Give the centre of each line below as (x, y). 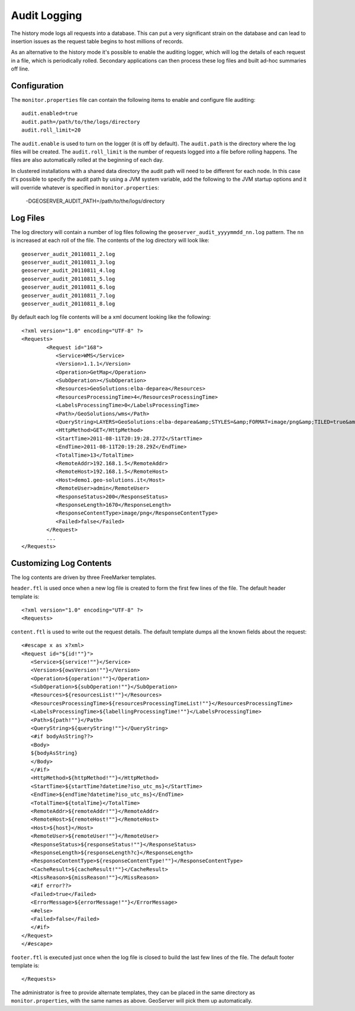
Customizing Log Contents (61, 563)
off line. (20, 69)
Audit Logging (46, 15)
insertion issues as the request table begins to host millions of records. (97, 41)
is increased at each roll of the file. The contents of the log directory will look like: (110, 241)
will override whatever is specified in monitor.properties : (85, 187)
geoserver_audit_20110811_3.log (68, 262)
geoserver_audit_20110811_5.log (68, 279)
